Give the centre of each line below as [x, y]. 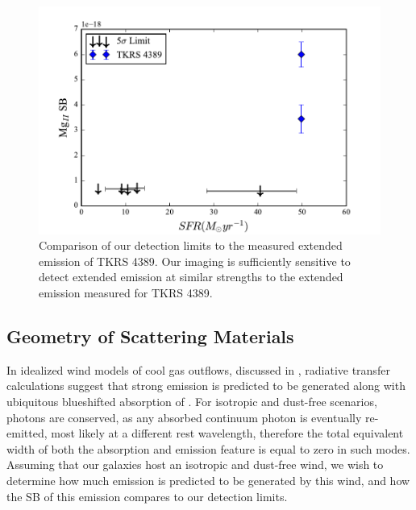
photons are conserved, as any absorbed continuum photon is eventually [184, 417]
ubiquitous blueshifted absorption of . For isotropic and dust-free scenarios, [192, 402]
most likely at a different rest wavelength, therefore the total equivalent [227, 433]
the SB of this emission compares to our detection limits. [147, 496]
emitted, [27, 433]
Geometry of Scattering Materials [150, 336]
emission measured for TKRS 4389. [126, 293]
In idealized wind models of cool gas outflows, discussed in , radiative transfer [198, 369]
